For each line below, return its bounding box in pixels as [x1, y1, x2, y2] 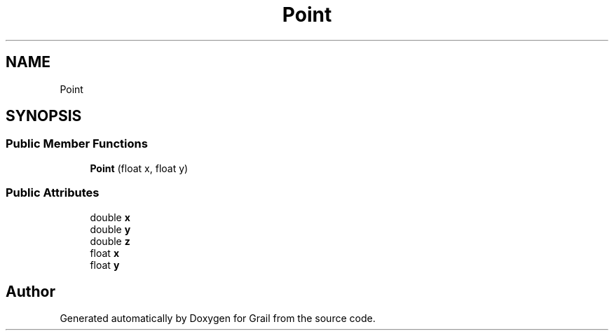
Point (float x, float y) [90, 162, 189, 174]
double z [90, 234, 130, 247]
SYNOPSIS [6, 107, 82, 125]
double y [90, 223, 131, 235]
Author [6, 282, 55, 300]
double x [90, 211, 130, 223]
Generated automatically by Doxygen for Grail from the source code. [60, 312, 376, 325]
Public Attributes [6, 185, 100, 200]
